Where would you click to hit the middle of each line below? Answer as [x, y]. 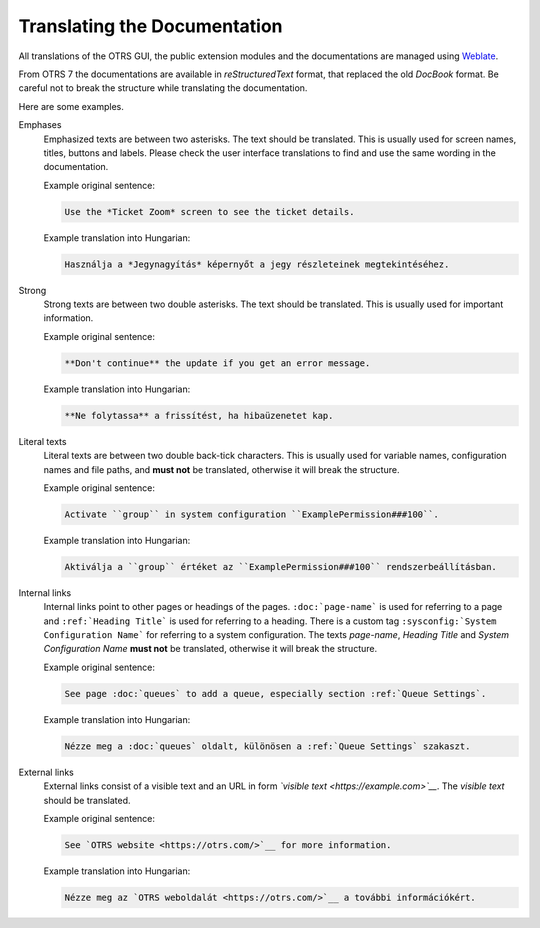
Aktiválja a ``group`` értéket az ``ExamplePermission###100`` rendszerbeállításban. [280, 566]
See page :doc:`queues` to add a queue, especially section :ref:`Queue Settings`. [275, 693]
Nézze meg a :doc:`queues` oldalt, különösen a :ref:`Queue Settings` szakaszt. [267, 746]
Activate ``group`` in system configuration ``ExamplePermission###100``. [252, 514]
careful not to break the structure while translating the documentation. [163, 88]
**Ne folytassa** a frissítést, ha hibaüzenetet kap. [199, 415]
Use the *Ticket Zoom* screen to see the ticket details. [209, 211]
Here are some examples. [71, 106]
